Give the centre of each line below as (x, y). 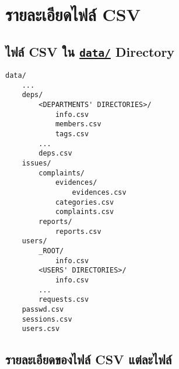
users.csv (41, 329)
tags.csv (72, 134)
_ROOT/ (51, 251)
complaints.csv (85, 212)
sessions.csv (47, 319)
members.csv (78, 124)
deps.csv (55, 154)
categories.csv (85, 202)
